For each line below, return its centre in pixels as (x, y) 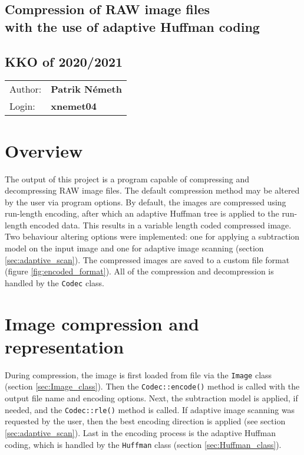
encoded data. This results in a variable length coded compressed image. (161, 225)
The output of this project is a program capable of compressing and (127, 179)
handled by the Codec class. (54, 282)
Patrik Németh (86, 89)
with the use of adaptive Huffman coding (132, 26)
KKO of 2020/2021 (64, 61)
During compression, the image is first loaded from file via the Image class (138, 374)
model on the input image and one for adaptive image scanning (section (134, 248)
